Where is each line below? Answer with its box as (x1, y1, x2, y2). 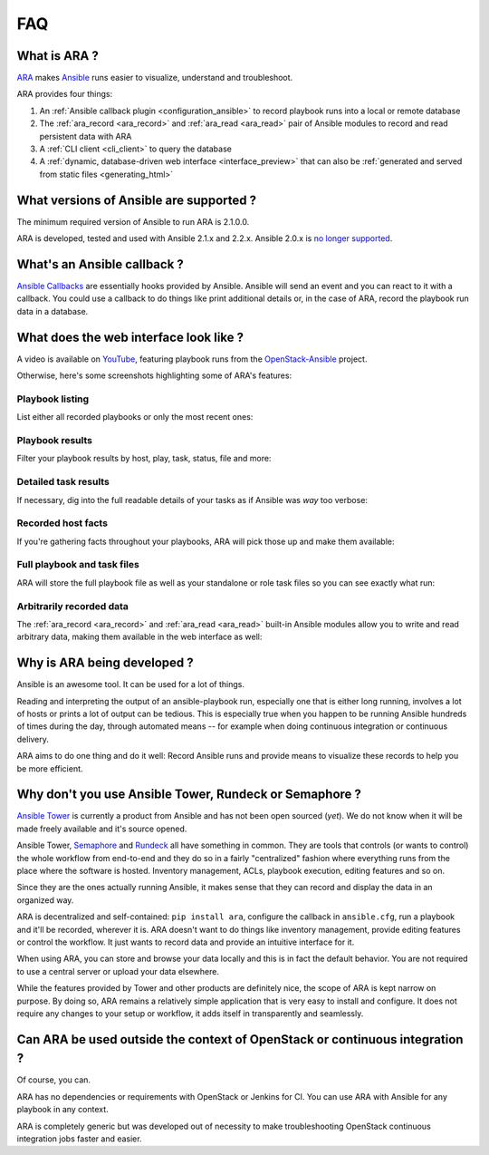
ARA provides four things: (16, 89, 113, 100)
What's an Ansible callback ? (16, 257, 185, 272)
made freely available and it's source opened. (16, 823, 187, 834)
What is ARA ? (16, 48, 100, 63)
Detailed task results (16, 476, 110, 489)
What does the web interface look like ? (16, 329, 244, 345)
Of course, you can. (16, 1074, 91, 1085)
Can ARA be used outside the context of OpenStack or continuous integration (16, 1032, 464, 1047)
